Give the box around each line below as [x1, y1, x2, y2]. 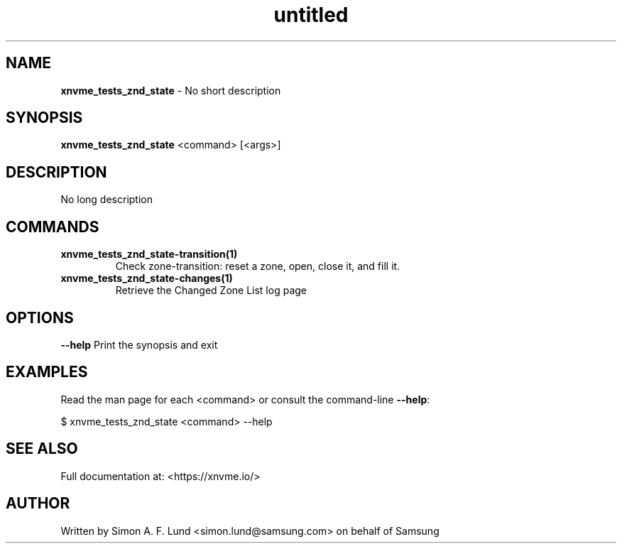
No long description [60, 193, 153, 206]
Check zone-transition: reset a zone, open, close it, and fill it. [115, 260, 400, 273]
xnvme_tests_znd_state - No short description [60, 84, 281, 97]
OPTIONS [6, 308, 74, 327]
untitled [273, 3, 349, 27]
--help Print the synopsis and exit [60, 338, 218, 351]
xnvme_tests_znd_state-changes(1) [60, 272, 233, 285]
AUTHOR [6, 494, 70, 513]
